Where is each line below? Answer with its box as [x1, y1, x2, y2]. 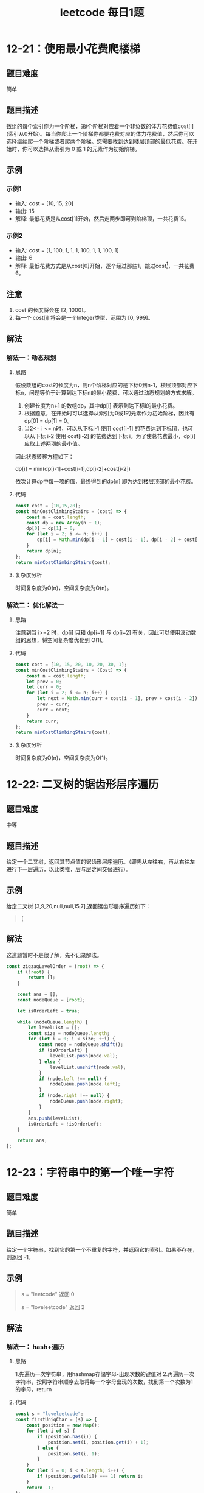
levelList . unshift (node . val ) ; [49, 1064, 126, 1070]
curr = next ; [37, 707, 70, 713]
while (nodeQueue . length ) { [17, 1018, 88, 1025]
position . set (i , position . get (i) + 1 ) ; [47, 1439, 149, 1445]
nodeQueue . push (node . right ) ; [49, 1098, 123, 1104]
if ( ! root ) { [17, 969, 50, 975]
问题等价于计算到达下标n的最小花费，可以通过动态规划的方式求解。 [29, 389, 197, 396]
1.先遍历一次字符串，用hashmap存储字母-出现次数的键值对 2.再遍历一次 [15, 1371, 194, 1378]
